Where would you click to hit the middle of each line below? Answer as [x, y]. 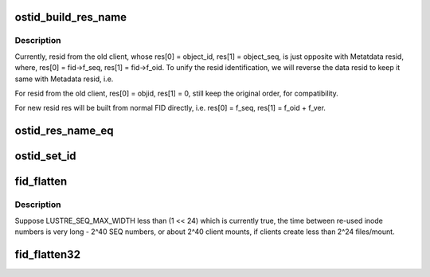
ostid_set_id [45, 156]
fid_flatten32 [48, 254]
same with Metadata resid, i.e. [64, 79]
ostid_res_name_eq [64, 131]
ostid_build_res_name [71, 17]
